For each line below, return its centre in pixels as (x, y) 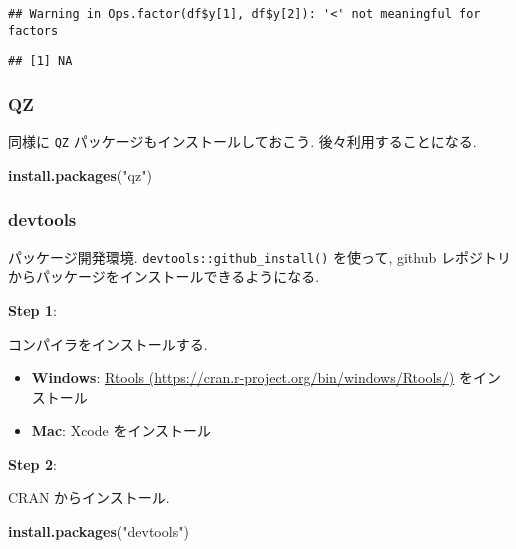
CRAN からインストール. (89, 497)
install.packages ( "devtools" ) (98, 531)
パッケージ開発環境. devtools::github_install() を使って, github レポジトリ (259, 256)
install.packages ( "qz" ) (80, 174)
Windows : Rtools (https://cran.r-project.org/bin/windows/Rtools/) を (252, 377)
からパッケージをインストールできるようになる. (164, 276)
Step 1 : (32, 309)
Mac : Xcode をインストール (121, 430)
